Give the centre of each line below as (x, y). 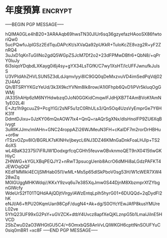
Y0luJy (12, 60)
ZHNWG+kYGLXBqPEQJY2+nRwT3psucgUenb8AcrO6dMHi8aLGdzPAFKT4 (83, 161)
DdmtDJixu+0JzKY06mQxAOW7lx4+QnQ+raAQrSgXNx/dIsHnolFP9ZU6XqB (83, 119)
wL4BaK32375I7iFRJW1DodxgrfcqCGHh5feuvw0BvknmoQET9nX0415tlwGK (83, 151)
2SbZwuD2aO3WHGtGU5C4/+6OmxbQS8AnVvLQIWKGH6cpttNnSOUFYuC (83, 225)
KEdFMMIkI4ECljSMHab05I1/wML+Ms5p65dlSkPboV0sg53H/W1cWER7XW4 (83, 172)
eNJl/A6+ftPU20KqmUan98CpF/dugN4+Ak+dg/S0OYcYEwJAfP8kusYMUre (83, 204)
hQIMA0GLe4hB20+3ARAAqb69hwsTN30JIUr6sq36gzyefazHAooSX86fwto (83, 34)
